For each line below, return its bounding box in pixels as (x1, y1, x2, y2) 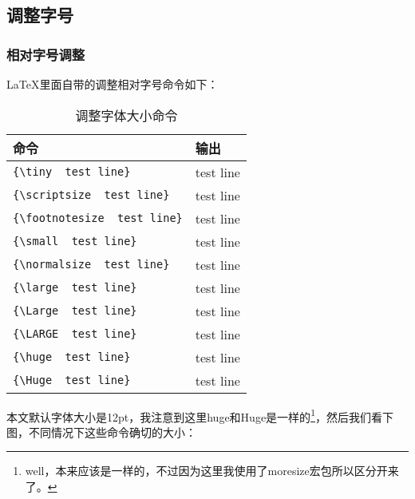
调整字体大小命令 (75, 105, 178, 125)
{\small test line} (13, 235, 137, 248)
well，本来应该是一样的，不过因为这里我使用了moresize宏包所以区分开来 (25, 462, 399, 479)
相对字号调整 (6, 44, 85, 64)
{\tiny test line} (13, 165, 131, 179)
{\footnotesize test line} (13, 212, 183, 225)
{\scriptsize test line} (13, 188, 170, 202)
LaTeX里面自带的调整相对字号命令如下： (6, 76, 219, 92)
